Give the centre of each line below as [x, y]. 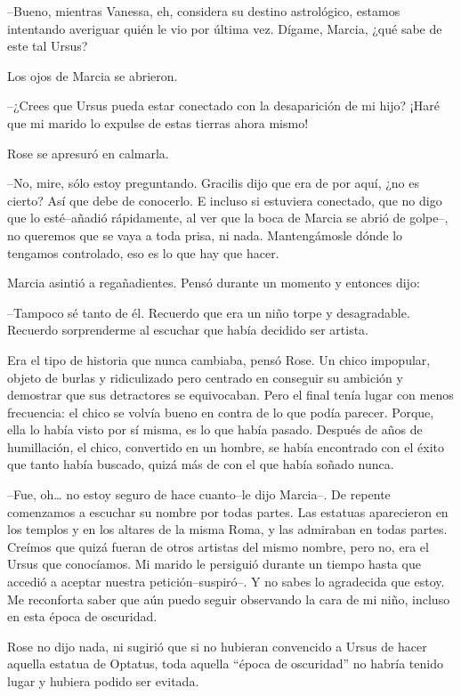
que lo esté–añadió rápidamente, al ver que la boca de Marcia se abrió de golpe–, [228, 218]
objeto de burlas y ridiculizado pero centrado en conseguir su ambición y [205, 377]
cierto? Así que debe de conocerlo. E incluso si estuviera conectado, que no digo [225, 200]
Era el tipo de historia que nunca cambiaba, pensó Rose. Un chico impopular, [219, 359]
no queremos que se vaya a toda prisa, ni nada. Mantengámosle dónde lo [205, 235]
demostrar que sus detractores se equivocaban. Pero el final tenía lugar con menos [230, 395]
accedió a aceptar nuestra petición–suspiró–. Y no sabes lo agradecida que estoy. [226, 582]
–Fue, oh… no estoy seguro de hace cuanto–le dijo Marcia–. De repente [199, 494]
